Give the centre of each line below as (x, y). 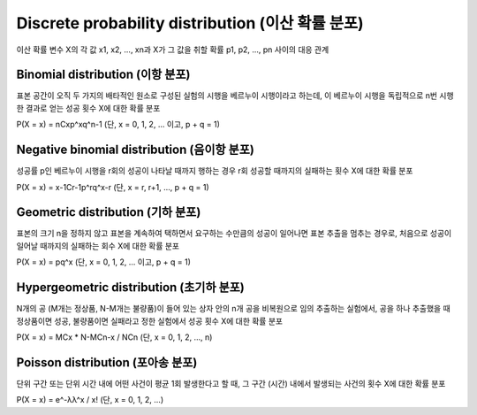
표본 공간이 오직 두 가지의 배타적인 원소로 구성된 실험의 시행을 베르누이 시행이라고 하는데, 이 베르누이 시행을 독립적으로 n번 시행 (235, 96)
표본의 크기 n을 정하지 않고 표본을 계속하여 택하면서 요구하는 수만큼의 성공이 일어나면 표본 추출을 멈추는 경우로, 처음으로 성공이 (234, 234)
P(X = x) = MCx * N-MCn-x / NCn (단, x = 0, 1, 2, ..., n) (114, 337)
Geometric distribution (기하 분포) (109, 212)
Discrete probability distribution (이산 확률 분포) (190, 23)
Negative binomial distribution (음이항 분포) (136, 150)
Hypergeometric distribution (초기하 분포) (130, 288)
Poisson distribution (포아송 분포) (107, 362)
